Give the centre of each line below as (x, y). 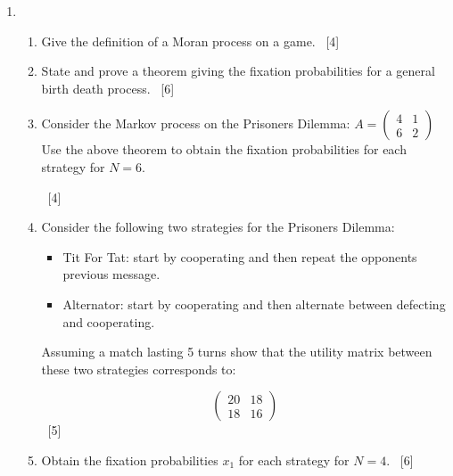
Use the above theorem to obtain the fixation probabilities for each (224, 149)
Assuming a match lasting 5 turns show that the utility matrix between (237, 352)
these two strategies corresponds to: (139, 369)
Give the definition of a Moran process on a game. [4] (190, 41)
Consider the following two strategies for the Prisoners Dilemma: (218, 227)
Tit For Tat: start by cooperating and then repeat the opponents (240, 256)
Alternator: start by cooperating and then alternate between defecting (254, 304)
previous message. (111, 274)
